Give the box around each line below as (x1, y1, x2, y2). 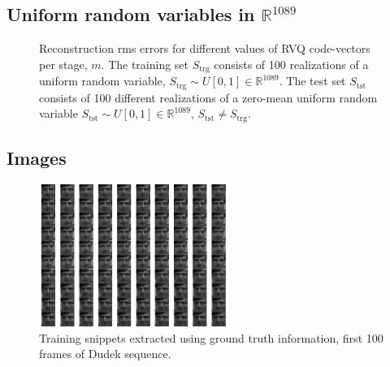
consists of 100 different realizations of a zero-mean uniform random (39, 89, 378, 106)
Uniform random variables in (6, 2, 255, 27)
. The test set (279, 72, 346, 89)
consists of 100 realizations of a (214, 55, 369, 72)
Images (6, 145, 67, 171)
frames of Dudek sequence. (39, 345, 171, 362)
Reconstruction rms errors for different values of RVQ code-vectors (39, 40, 370, 57)
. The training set (101, 55, 189, 72)
